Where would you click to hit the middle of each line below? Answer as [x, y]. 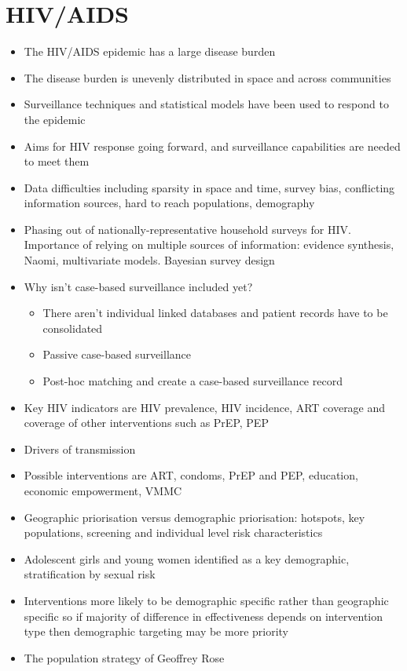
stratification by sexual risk [90, 574]
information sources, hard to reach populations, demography [169, 203]
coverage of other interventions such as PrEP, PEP [146, 423]
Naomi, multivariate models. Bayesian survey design [149, 260]
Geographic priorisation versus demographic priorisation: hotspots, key [194, 517]
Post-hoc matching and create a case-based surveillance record [192, 381]
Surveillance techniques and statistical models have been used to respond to [206, 104]
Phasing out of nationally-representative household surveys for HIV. [187, 229]
